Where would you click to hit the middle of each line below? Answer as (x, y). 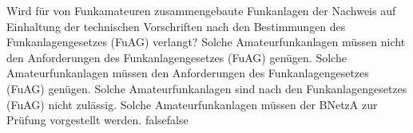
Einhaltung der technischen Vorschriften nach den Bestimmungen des (176, 26)
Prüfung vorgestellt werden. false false (97, 120)
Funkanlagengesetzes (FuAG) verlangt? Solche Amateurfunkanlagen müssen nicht (206, 42)
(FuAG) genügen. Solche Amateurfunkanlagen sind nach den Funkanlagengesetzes (207, 88)
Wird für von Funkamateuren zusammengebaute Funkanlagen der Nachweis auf (201, 10)
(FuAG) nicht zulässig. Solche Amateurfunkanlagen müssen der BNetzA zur (192, 104)
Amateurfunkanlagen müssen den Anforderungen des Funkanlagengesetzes (188, 73)
